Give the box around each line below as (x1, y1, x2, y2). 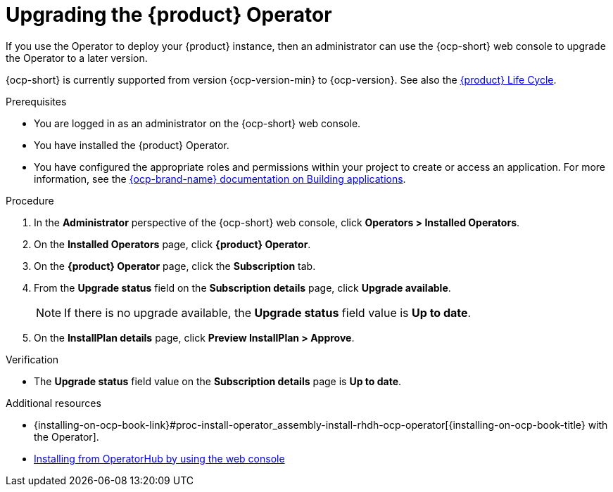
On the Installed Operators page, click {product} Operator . (34, 238, 311, 250)
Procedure (6, 194, 54, 207)
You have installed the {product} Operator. (34, 138, 229, 151)
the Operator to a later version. (6, 51, 148, 64)
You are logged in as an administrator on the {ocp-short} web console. (34, 117, 361, 129)
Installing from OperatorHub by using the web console (34, 452, 285, 465)
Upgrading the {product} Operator (6, 3, 332, 27)
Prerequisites (6, 95, 67, 108)
